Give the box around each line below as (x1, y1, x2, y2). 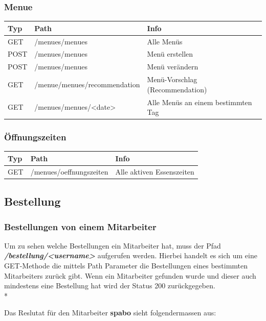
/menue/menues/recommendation (34, 79, 140, 89)
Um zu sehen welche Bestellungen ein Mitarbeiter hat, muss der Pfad (4, 240, 221, 251)
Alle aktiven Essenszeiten (115, 166, 194, 177)
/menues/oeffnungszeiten (30, 166, 108, 177)
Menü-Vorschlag (147, 74, 197, 85)
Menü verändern (147, 61, 198, 72)
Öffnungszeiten (4, 131, 66, 143)
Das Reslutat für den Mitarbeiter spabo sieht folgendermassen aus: (4, 307, 216, 318)
